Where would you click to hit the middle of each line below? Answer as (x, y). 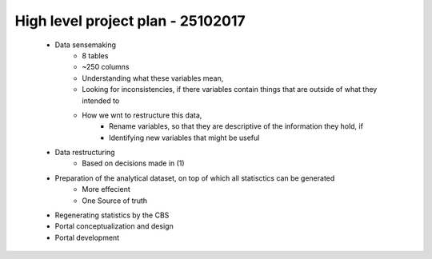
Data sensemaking (85, 45)
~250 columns (106, 67)
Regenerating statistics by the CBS (112, 215)
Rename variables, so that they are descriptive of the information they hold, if (236, 126)
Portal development (87, 237)
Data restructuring (85, 153)
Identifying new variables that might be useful (184, 137)
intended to (101, 101)
